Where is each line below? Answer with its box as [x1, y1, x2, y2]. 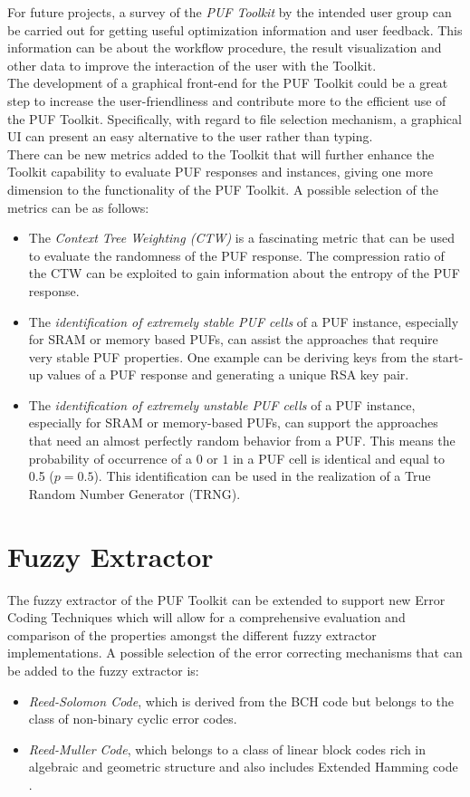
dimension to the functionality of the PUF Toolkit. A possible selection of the [7, 179, 438, 198]
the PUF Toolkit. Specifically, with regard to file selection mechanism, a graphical [7, 109, 462, 128]
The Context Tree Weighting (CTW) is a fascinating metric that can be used [28, 228, 455, 247]
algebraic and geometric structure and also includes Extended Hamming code [28, 757, 458, 776]
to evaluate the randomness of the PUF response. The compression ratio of [28, 245, 445, 264]
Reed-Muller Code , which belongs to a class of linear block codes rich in [28, 739, 427, 758]
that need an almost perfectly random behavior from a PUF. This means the [28, 431, 456, 450]
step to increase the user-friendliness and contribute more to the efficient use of [7, 91, 446, 110]
